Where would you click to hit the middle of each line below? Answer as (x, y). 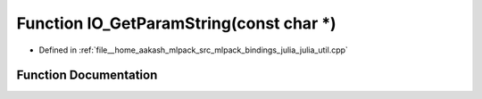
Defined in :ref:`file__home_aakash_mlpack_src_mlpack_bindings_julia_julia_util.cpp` (193, 50)
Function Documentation (87, 75)
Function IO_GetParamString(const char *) (176, 23)
